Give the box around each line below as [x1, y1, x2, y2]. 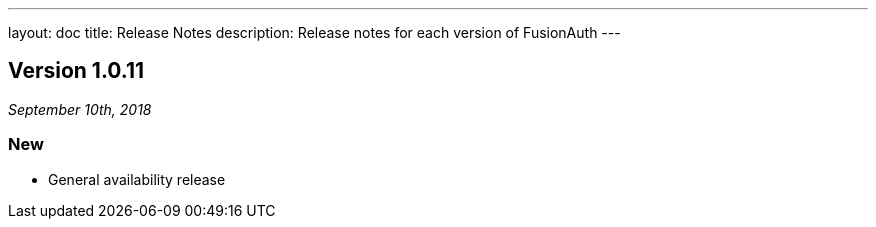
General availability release [48, 170, 226, 188]
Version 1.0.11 [8, 58, 145, 84]
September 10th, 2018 [8, 100, 152, 118]
